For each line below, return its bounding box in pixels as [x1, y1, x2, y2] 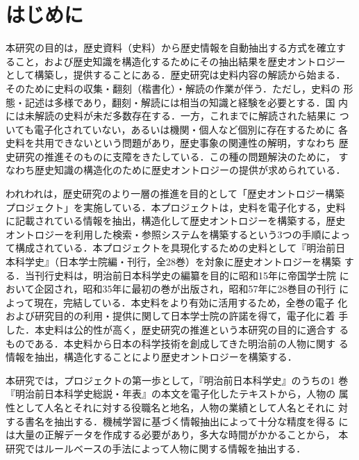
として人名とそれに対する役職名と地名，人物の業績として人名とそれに [15, 400, 335, 414]
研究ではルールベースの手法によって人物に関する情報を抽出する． [6, 441, 306, 455]
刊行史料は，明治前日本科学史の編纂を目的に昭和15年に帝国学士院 [34, 268, 336, 282]
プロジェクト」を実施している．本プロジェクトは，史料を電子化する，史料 [6, 199, 346, 214]
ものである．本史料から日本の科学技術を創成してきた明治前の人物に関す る [6, 336, 349, 350]
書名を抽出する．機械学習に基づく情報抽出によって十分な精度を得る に [24, 413, 349, 428]
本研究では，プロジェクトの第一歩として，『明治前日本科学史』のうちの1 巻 [6, 372, 349, 387]
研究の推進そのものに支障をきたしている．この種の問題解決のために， [15, 149, 335, 163]
